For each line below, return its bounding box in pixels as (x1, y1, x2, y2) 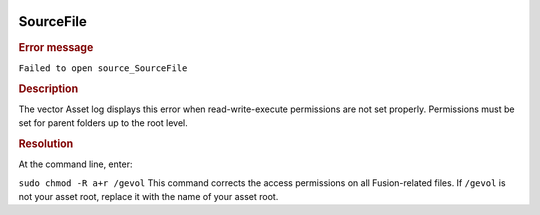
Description (18, 81, 79, 95)
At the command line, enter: (18, 158, 133, 170)
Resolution (18, 137, 74, 150)
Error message (18, 40, 94, 54)
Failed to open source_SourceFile (18, 62, 188, 74)
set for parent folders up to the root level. (18, 117, 189, 129)
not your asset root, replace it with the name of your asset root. (18, 191, 279, 203)
